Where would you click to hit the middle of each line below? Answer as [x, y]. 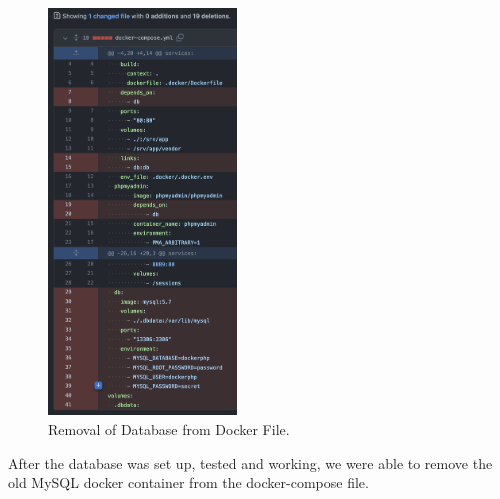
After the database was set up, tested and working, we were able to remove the [250, 462]
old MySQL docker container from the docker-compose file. [188, 482]
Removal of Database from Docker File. [169, 428]
